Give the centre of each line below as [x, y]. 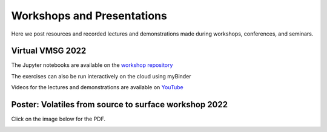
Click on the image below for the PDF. [58, 119]
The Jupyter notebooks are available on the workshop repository [92, 65]
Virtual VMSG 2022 [49, 51]
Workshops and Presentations [89, 16]
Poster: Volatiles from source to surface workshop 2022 [120, 105]
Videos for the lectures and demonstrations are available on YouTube [97, 87]
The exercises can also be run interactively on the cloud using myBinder [101, 76]
